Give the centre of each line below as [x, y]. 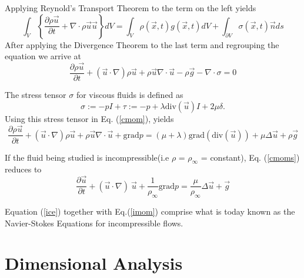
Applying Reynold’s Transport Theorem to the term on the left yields [131, 8]
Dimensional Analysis [94, 263]
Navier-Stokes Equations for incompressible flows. [94, 223]
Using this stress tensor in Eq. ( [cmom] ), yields [89, 118]
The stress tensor [36, 95]
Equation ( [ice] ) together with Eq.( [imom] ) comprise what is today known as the [150, 211]
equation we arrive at [43, 56]
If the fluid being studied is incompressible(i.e [87, 157]
